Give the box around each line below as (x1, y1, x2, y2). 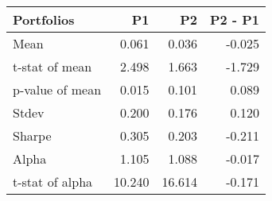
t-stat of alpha (13, 172, 93, 191)
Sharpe (13, 126, 52, 145)
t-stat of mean (13, 57, 92, 75)
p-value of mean (13, 80, 102, 99)
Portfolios (13, 10, 75, 29)
